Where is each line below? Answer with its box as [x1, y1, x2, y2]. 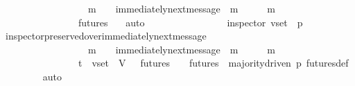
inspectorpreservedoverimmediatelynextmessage [5, 28, 207, 43]
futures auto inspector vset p [78, 15, 303, 29]
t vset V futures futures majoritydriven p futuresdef [78, 55, 349, 70]
